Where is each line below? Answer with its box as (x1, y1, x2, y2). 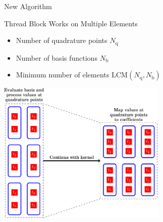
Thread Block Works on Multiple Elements (4, 18, 138, 28)
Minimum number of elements (16, 69, 110, 80)
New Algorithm (4, 1, 52, 11)
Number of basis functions (16, 52, 97, 63)
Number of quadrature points (16, 35, 108, 46)
